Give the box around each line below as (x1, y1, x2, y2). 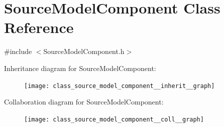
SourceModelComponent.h (43, 46, 125, 56)
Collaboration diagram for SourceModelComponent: (4, 96, 164, 107)
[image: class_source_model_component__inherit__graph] (24, 82, 215, 89)
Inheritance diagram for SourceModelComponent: (4, 62, 156, 73)
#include (4, 46, 32, 56)
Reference (4, 17, 74, 37)
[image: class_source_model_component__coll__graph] (24, 115, 204, 123)
